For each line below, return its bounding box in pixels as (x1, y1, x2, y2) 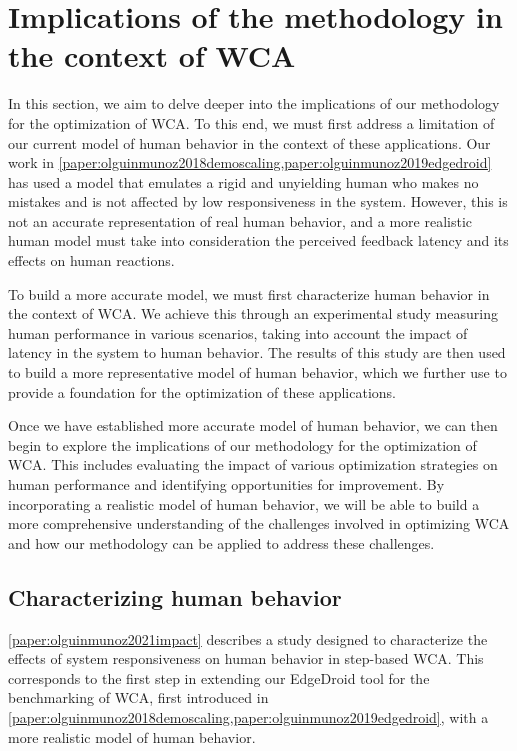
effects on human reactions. (8, 250, 175, 271)
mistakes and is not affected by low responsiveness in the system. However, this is (8, 191, 508, 212)
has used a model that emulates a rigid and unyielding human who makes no (8, 171, 479, 192)
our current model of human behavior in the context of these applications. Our (8, 132, 491, 153)
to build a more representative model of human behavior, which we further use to (8, 362, 507, 383)
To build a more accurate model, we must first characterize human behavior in (8, 283, 490, 304)
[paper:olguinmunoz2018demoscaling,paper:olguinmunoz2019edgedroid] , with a (8, 706, 489, 727)
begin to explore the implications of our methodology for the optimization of (8, 434, 477, 455)
